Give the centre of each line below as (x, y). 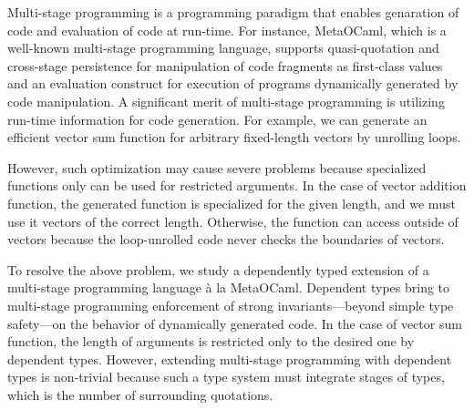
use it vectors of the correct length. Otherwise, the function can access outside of (233, 221)
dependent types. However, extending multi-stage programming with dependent (230, 359)
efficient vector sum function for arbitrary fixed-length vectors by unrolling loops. (234, 137)
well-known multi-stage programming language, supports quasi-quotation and (223, 48)
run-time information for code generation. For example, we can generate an (217, 119)
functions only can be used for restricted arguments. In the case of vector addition (237, 185)
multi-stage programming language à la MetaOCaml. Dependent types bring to (229, 287)
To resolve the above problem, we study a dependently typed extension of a (218, 269)
